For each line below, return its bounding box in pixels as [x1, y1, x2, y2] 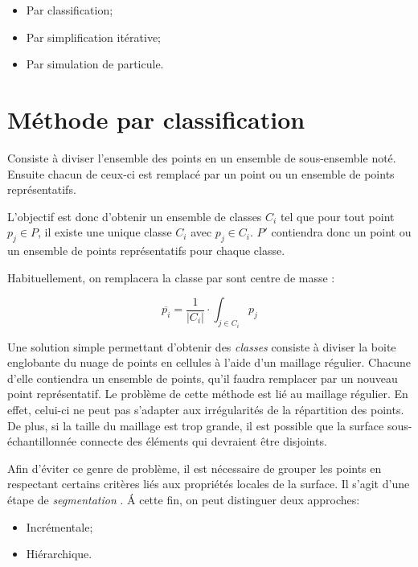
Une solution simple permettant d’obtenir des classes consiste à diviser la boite [7, 338, 396, 355]
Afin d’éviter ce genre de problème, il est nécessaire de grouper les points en [7, 459, 382, 476]
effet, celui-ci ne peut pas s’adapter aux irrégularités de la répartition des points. [7, 401, 404, 418]
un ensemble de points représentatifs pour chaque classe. [7, 242, 285, 259]
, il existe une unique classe [37, 224, 172, 240]
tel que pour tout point [280, 207, 395, 224]
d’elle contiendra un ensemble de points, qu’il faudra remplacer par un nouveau [7, 369, 398, 386]
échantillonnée [7, 433, 77, 450]
